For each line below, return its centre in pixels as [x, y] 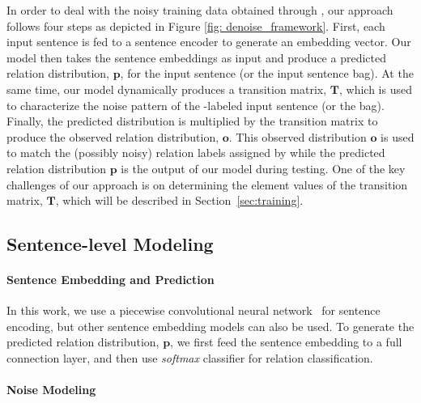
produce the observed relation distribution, [113, 136]
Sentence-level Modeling [110, 244]
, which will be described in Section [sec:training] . [179, 200]
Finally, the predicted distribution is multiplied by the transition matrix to [192, 121]
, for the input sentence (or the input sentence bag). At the [267, 73]
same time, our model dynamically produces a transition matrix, [167, 89]
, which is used [376, 89]
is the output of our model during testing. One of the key [263, 168]
